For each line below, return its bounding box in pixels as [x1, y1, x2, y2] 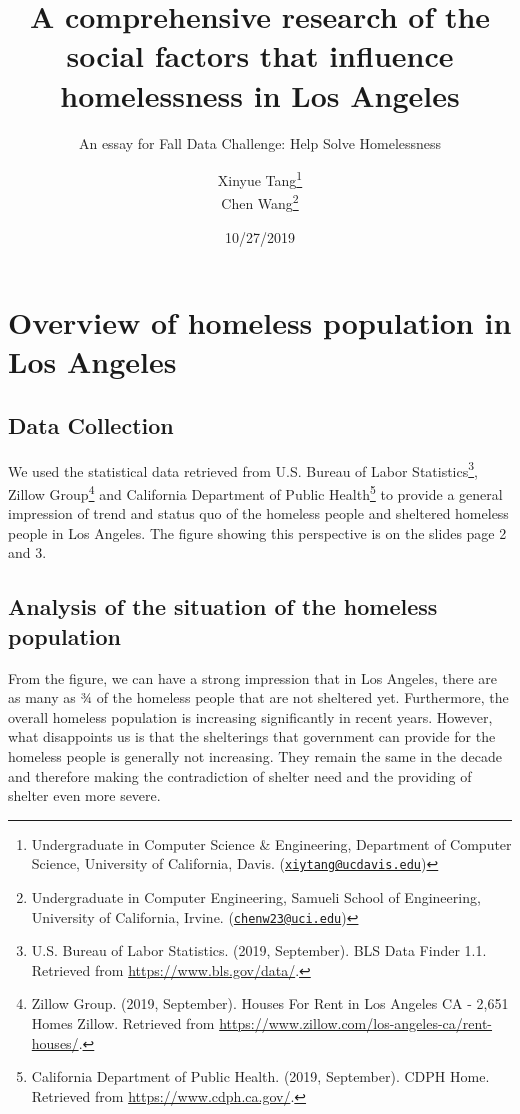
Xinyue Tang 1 [217, 167, 303, 190]
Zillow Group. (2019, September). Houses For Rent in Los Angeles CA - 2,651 [31, 993, 509, 1014]
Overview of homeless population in [8, 302, 512, 343]
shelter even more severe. [8, 785, 161, 806]
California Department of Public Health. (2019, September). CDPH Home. [31, 1066, 490, 1087]
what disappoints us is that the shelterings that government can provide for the [8, 726, 496, 747]
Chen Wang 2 [221, 190, 299, 213]
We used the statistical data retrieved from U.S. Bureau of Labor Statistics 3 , [8, 457, 478, 481]
